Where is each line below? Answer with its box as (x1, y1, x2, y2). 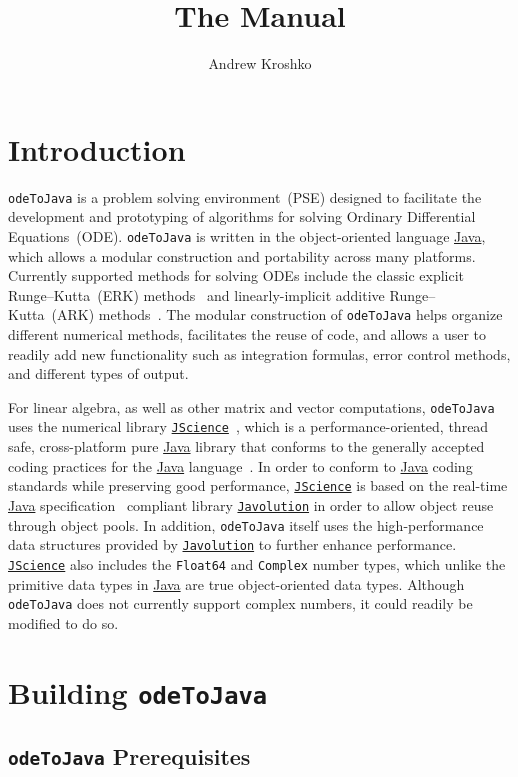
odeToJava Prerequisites (8, 741, 251, 772)
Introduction (8, 128, 186, 169)
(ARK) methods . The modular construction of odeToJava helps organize (51, 304, 503, 325)
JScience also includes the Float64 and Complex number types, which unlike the (8, 553, 506, 574)
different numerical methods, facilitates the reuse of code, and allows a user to (8, 324, 487, 344)
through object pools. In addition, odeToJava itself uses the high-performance (8, 514, 484, 535)
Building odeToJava (8, 671, 268, 712)
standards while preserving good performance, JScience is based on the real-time (8, 475, 508, 496)
